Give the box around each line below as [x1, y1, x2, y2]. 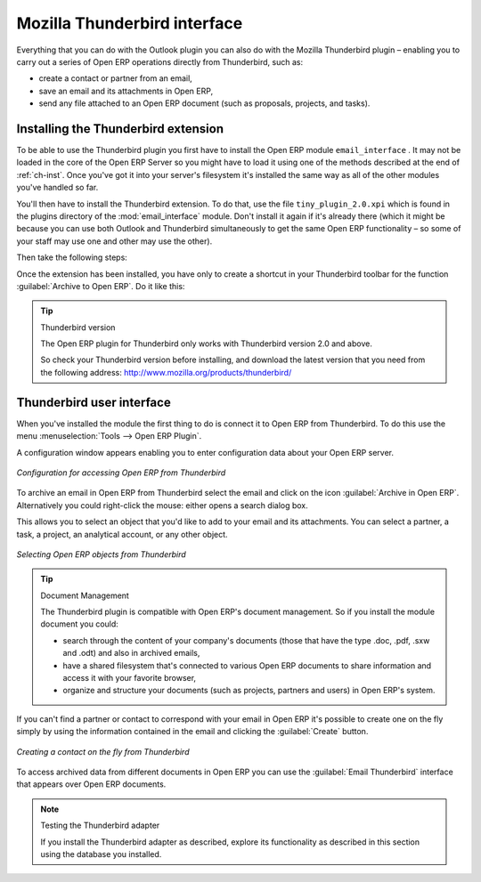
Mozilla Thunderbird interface [16, 13, 243, 33]
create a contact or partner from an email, [38, 73, 193, 84]
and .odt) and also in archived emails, [62, 648, 200, 659]
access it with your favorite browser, [62, 673, 196, 684]
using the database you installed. [40, 848, 162, 859]
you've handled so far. [16, 182, 99, 193]
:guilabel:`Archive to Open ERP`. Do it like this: [16, 280, 185, 291]
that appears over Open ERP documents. [16, 779, 167, 789]
